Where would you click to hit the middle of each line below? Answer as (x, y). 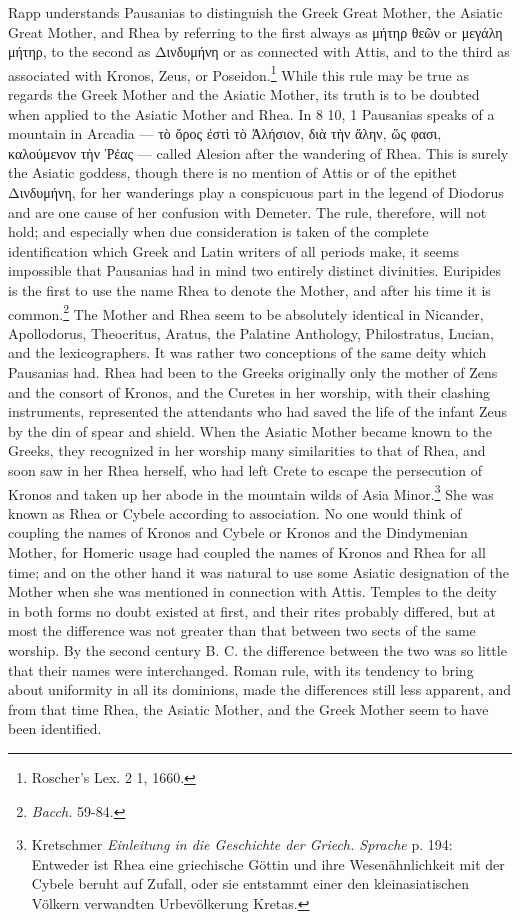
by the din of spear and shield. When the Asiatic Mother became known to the (250, 430)
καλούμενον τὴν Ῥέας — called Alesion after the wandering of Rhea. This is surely (258, 152)
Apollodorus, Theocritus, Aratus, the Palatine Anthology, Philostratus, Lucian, (251, 332)
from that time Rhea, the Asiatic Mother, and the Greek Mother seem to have (248, 708)
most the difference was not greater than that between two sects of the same (242, 630)
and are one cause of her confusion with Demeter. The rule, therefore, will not (247, 211)
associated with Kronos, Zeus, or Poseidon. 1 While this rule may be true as (238, 73)
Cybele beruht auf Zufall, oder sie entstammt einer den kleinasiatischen (250, 883)
